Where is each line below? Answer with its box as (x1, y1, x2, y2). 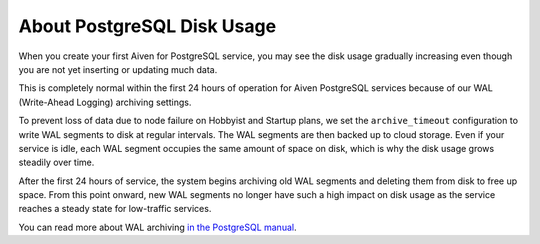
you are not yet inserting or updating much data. (18, 63, 218, 75)
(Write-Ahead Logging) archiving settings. (18, 96, 192, 108)
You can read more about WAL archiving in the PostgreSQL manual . (18, 221, 297, 233)
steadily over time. (18, 156, 95, 169)
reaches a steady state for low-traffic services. (18, 203, 212, 215)
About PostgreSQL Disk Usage (18, 15, 277, 37)
